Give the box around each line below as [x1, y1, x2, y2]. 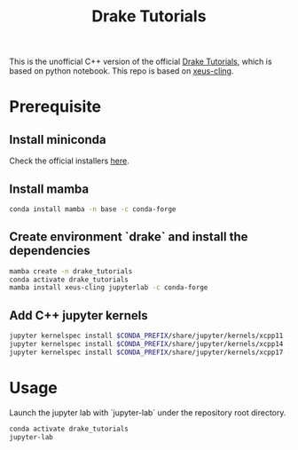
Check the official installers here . [9, 155, 130, 166]
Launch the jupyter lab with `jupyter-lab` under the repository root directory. [9, 407, 286, 418]
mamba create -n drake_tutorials [9, 266, 133, 276]
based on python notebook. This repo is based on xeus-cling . [9, 66, 234, 76]
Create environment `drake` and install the [9, 229, 248, 245]
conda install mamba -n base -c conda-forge [9, 205, 176, 214]
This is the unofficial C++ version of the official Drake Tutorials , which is [9, 56, 272, 67]
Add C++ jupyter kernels [9, 308, 148, 323]
